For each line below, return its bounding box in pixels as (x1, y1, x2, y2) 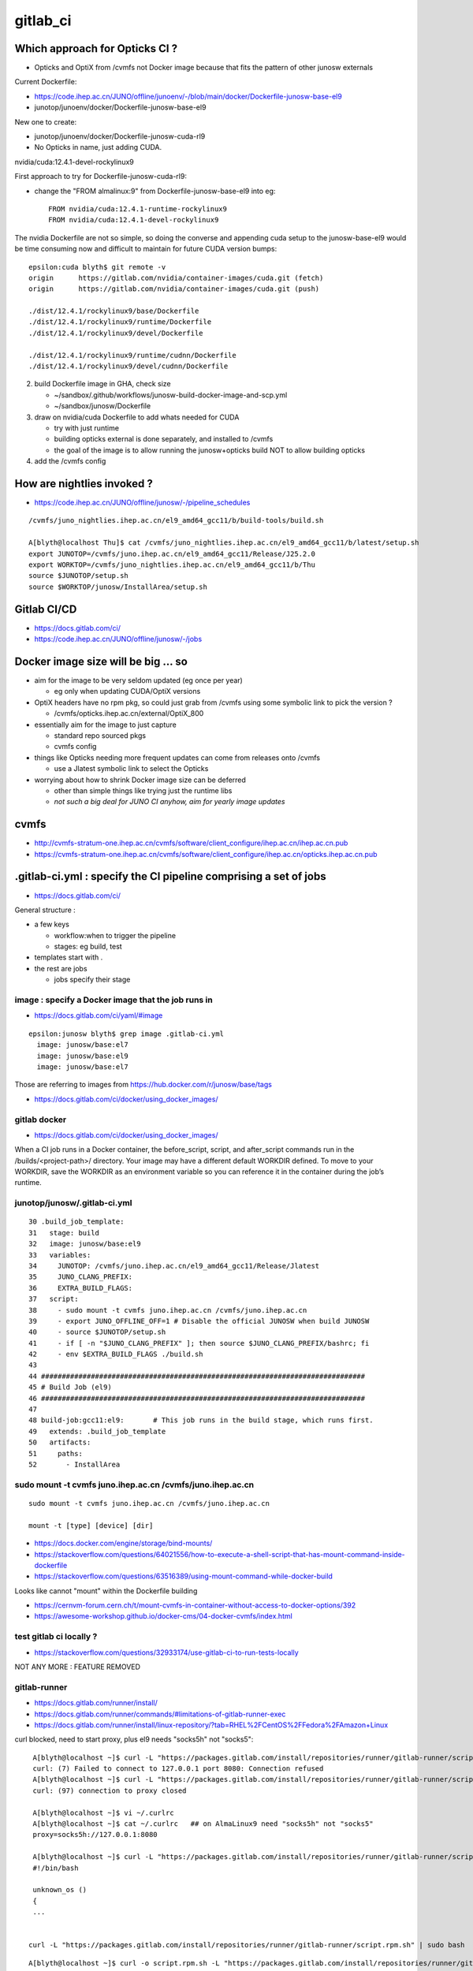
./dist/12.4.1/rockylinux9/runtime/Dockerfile (28, 318, 212, 326)
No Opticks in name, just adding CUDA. (34, 143, 162, 152)
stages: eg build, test (54, 942, 122, 952)
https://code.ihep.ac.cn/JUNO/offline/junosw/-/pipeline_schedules (34, 497, 251, 508)
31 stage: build (28, 1228, 100, 1237)
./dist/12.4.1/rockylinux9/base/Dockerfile (28, 307, 199, 315)
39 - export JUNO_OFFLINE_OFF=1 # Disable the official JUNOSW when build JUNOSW (28, 1317, 370, 1325)
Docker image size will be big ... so (14, 654, 188, 668)
